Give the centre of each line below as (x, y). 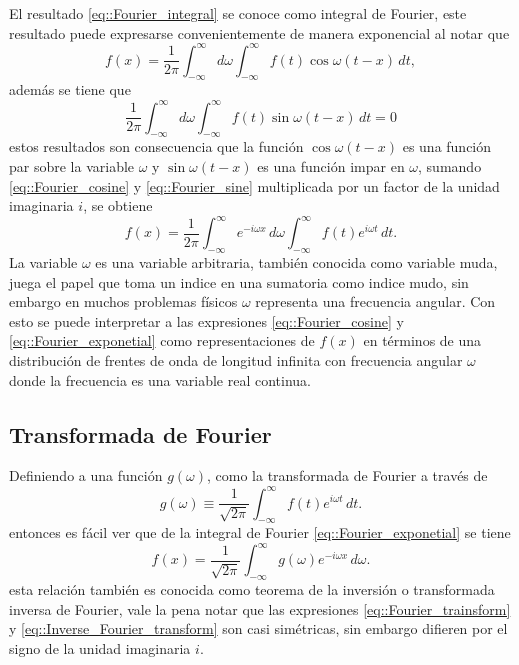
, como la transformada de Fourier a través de (347, 475)
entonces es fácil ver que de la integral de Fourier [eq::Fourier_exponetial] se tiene (260, 532)
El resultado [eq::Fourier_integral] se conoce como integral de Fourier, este (238, 13)
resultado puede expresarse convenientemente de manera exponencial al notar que (259, 32)
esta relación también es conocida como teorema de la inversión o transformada (252, 589)
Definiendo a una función (86, 475)
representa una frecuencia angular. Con (375, 301)
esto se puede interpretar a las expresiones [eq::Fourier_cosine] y (206, 320)
